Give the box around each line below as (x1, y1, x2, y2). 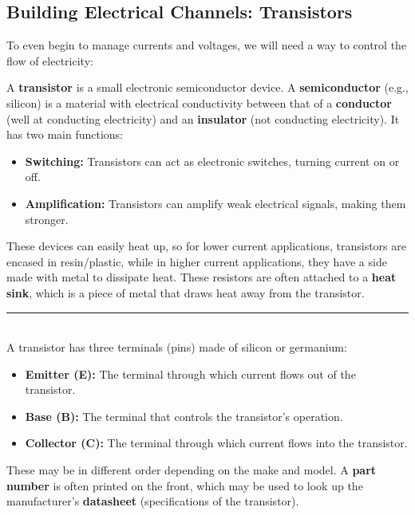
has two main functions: (6, 126, 123, 143)
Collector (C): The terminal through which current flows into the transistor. (25, 434, 408, 451)
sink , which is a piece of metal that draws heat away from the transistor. (6, 284, 365, 301)
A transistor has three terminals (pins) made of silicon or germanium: (6, 339, 347, 356)
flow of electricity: (6, 52, 93, 69)
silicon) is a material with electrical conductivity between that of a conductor (6, 94, 392, 111)
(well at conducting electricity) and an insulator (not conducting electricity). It (6, 110, 400, 127)
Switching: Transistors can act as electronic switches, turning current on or (25, 152, 400, 169)
